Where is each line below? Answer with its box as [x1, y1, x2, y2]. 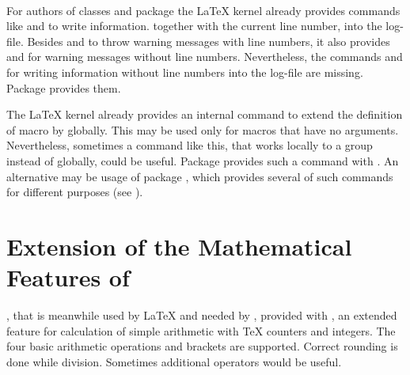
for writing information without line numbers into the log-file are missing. [6, 63, 363, 80]
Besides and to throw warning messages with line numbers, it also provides [27, 32, 390, 49]
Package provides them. [6, 79, 121, 96]
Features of [6, 261, 130, 294]
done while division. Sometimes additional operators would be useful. [6, 353, 342, 369]
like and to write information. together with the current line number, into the [6, 17, 382, 34]
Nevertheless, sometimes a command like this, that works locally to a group [6, 137, 373, 153]
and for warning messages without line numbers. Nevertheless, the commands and [6, 48, 403, 65]
